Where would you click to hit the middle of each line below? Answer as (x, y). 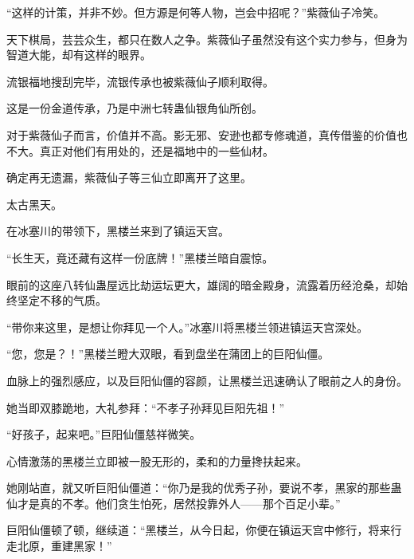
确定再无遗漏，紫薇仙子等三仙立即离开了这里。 (129, 177)
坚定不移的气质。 (62, 300)
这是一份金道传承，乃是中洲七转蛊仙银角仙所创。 (135, 108)
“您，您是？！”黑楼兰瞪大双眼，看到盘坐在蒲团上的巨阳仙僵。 (168, 354)
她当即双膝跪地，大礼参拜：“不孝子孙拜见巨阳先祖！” (146, 407)
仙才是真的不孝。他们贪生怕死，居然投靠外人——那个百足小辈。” (174, 503)
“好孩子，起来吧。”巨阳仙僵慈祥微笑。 (104, 434)
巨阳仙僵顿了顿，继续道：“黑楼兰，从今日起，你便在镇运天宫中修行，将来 (199, 530)
